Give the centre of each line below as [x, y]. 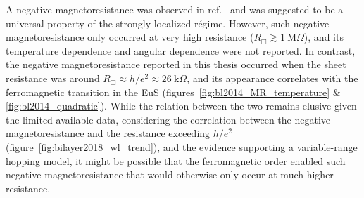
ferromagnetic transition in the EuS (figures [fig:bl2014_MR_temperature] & [173, 92]
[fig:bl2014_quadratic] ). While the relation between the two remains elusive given [181, 106]
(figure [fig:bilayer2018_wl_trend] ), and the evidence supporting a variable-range [182, 146]
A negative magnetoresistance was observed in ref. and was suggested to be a [175, 9]
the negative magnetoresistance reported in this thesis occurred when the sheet [176, 64]
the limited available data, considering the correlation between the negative [168, 119]
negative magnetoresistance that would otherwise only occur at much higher [170, 174]
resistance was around [53, 78]
